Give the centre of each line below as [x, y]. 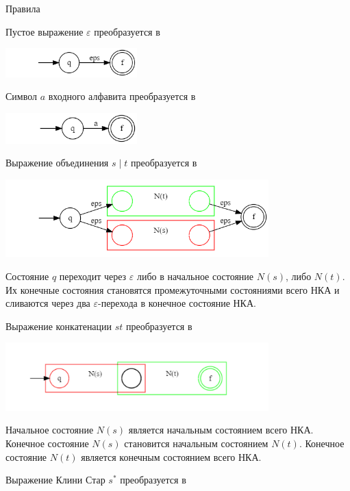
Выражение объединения [57, 163]
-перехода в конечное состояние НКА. [177, 303]
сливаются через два [48, 303]
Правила [23, 8]
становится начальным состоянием [196, 443]
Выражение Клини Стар [55, 480]
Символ [22, 96]
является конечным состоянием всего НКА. [171, 456]
